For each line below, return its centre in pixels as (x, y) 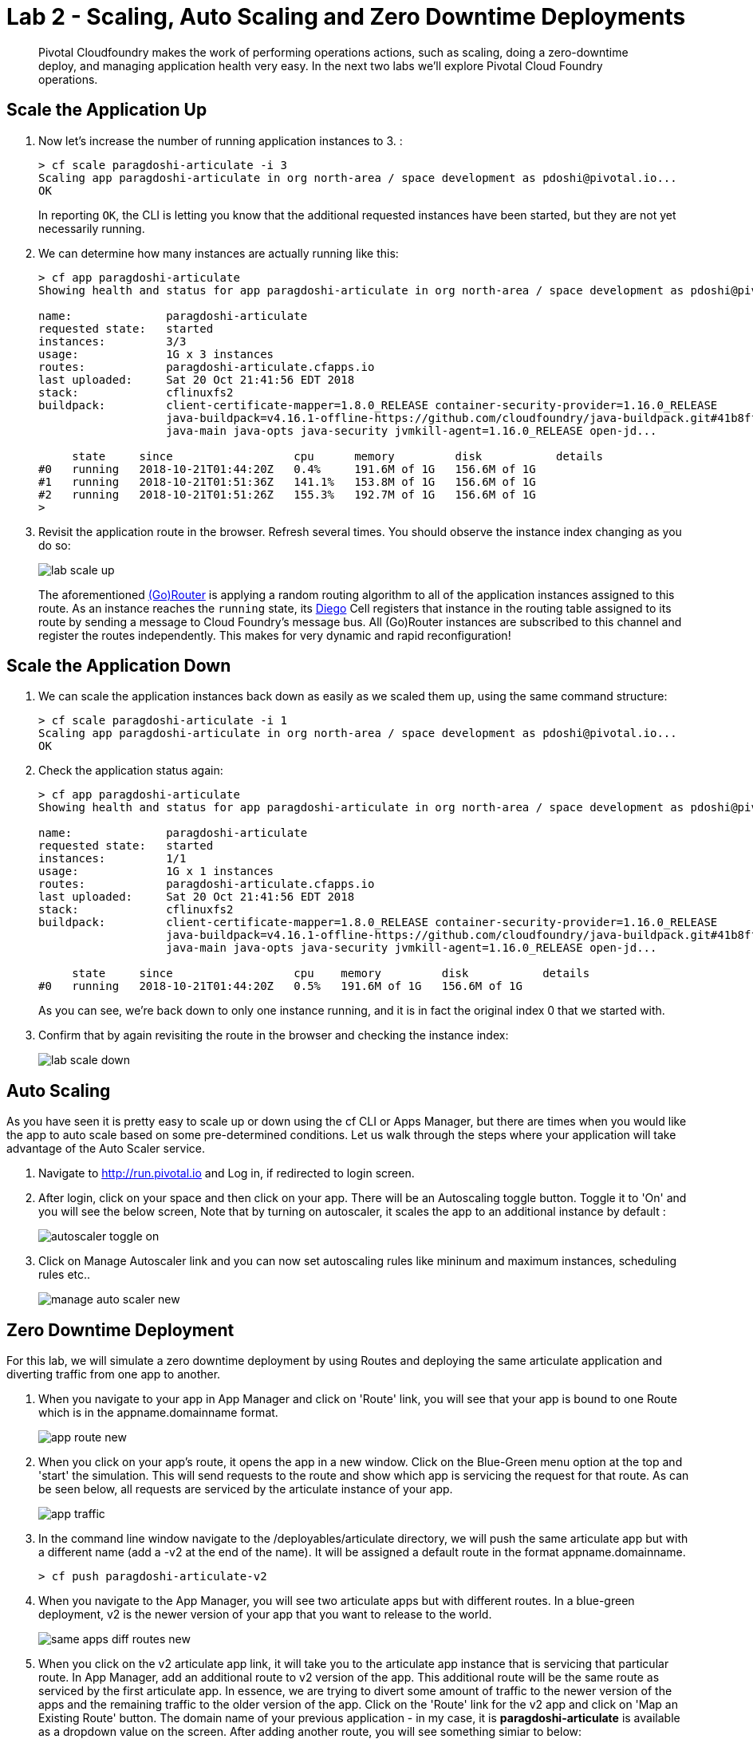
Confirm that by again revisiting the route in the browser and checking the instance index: (274, 1035)
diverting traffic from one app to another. (114, 1374)
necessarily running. (92, 228)
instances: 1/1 (112, 859)
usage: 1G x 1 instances (156, 871)
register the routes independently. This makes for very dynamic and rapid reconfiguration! (275, 635)
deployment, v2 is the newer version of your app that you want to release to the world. (265, 1615)
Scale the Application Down (119, 666)
